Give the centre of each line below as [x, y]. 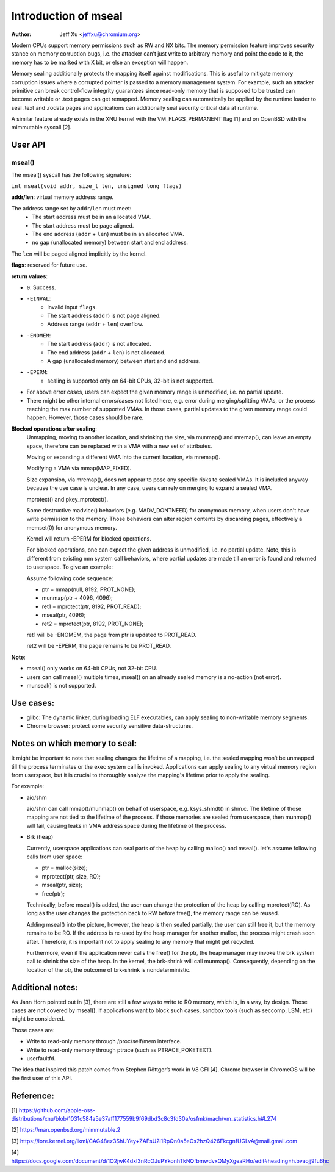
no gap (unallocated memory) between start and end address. [110, 243]
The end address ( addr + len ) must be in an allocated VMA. [108, 234]
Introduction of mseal [67, 16]
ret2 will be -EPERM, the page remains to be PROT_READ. [99, 646]
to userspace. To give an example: [70, 567]
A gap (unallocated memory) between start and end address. [124, 361]
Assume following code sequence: [70, 578]
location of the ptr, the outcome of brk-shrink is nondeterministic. [109, 969]
